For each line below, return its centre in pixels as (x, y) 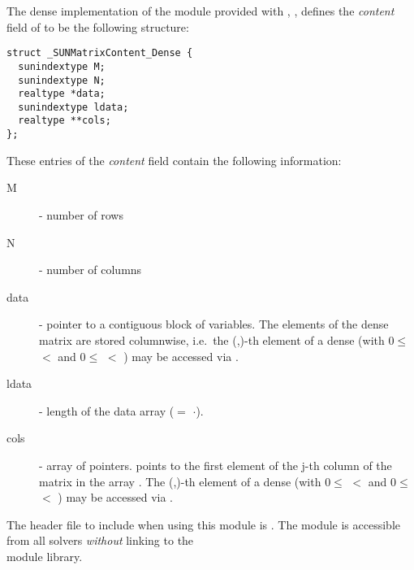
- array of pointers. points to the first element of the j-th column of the (216, 465)
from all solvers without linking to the (100, 540)
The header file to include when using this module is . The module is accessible (204, 524)
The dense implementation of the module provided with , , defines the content (201, 11)
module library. (45, 556)
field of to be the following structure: (98, 26)
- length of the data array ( (107, 410)
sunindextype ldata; (73, 107)
